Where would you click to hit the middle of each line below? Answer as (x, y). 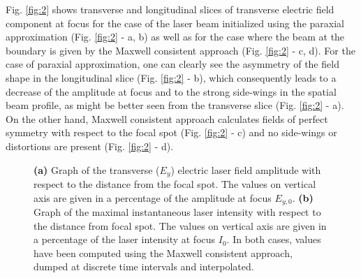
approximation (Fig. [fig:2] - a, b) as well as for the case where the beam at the (175, 37)
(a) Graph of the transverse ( (97, 169)
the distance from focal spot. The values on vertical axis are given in (180, 225)
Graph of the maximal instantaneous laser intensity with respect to (177, 212)
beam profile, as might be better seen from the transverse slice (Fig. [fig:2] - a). (175, 105)
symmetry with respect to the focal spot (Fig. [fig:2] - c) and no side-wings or (171, 132)
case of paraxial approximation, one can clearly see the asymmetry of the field (172, 64)
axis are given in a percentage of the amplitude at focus (153, 197)
